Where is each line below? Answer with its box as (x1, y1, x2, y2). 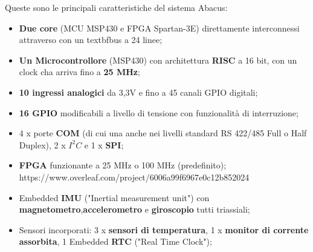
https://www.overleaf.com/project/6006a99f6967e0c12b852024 (19, 170, 250, 183)
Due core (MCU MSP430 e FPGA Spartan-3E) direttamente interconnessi (19, 21, 300, 34)
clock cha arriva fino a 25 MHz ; (19, 65, 140, 78)
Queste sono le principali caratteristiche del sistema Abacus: (5, 1, 228, 13)
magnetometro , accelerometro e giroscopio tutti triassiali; (19, 203, 250, 216)
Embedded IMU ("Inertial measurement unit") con (19, 191, 210, 204)
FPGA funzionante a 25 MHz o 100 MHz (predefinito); (19, 159, 227, 171)
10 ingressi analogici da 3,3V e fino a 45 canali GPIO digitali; (19, 85, 258, 98)
